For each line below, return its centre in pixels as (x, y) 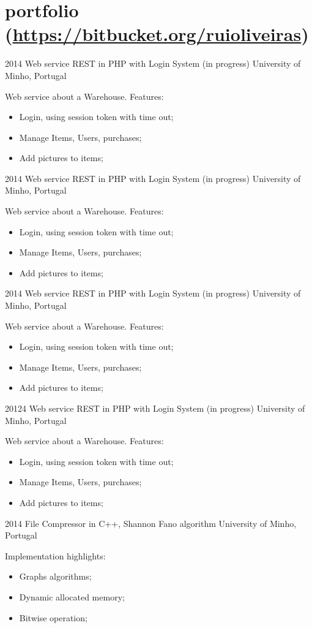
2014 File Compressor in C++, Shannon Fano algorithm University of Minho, (151, 523)
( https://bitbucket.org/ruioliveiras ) (157, 34)
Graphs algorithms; (55, 576)
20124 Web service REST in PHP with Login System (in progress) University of (155, 408)
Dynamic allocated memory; (72, 596)
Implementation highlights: (55, 555)
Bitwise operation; (53, 617)
